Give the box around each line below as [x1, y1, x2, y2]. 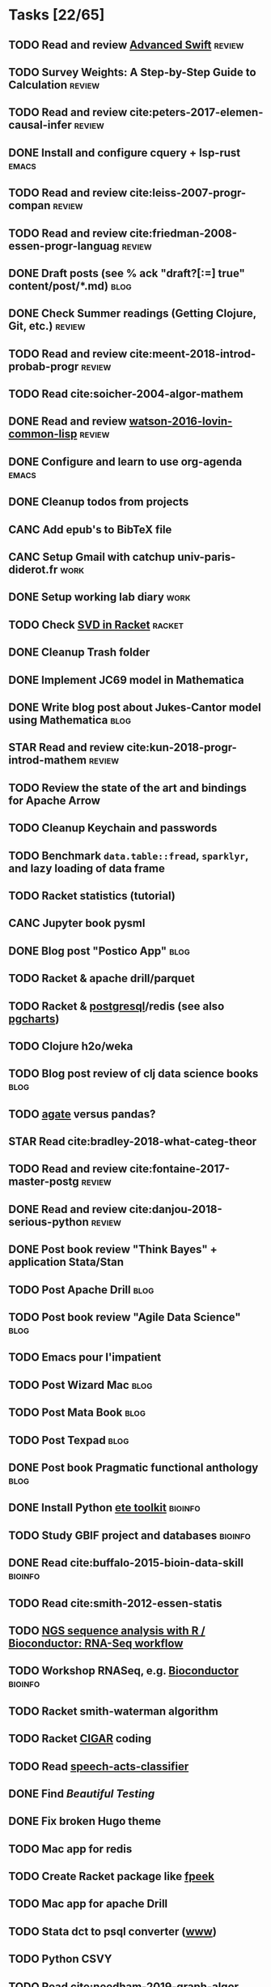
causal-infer [8, 118, 73, 132]
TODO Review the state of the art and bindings [8, 780, 247, 795]
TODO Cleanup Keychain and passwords [8, 821, 218, 835]
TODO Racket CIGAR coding [8, 1732, 152, 1746]
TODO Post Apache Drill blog [8, 1283, 155, 1297]
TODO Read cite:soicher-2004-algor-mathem [8, 387, 244, 401]
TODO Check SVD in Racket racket [8, 617, 184, 631]
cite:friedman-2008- [129, 226, 237, 240]
